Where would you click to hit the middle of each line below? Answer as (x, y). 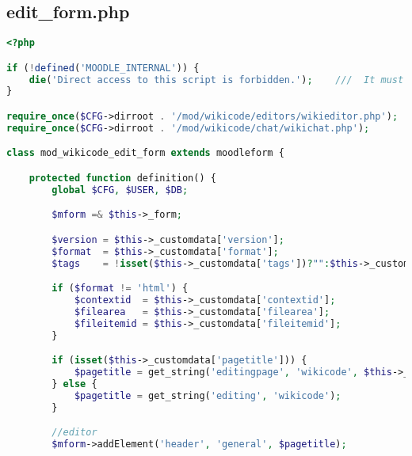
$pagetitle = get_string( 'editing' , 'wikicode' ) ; (208, 395)
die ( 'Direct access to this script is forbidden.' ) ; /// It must (216, 80)
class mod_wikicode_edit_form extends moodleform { (145, 153)
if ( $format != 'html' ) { (120, 289)
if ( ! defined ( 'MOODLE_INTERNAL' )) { (103, 68)
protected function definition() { (122, 178)
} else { (74, 384)
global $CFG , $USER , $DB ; (120, 190)
